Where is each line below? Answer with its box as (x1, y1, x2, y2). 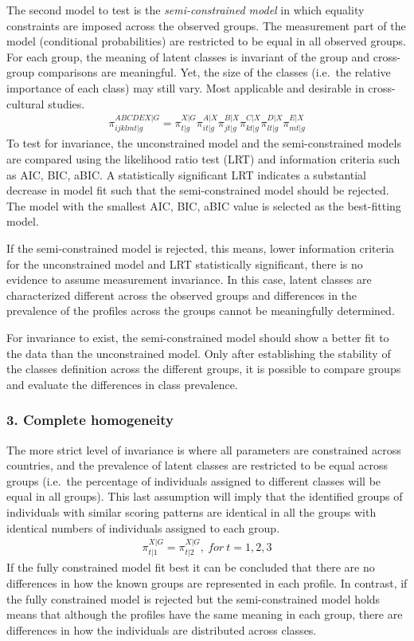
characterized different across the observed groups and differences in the (6, 286, 357, 303)
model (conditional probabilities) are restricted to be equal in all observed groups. (6, 33, 406, 49)
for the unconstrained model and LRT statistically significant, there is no (6, 255, 363, 272)
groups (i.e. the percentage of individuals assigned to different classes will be (6, 472, 381, 489)
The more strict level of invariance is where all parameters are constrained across (6, 441, 401, 458)
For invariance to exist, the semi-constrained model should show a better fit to (6, 328, 389, 345)
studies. (48, 95, 85, 112)
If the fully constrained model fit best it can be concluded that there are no (6, 559, 375, 576)
